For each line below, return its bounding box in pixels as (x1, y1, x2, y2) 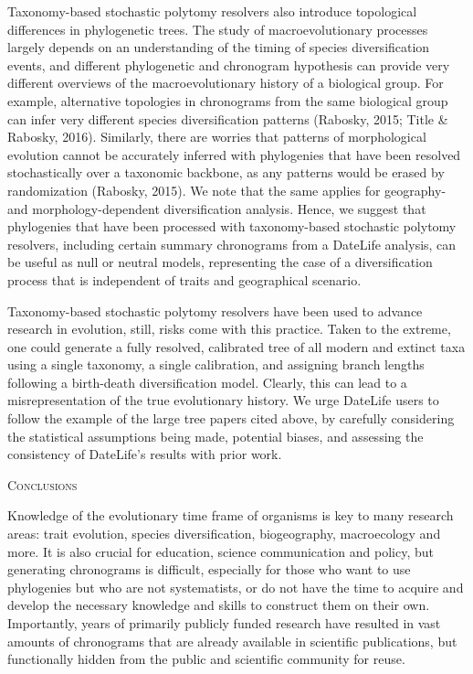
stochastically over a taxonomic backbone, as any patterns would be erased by (7, 163, 445, 182)
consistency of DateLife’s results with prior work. (7, 444, 282, 464)
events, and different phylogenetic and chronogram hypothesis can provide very (7, 55, 450, 74)
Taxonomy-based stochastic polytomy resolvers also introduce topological (7, 2, 417, 20)
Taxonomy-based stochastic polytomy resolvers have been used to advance (7, 301, 423, 320)
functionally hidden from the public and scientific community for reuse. (7, 649, 405, 669)
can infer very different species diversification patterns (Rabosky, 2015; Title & (7, 109, 448, 128)
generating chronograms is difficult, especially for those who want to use (7, 560, 411, 579)
